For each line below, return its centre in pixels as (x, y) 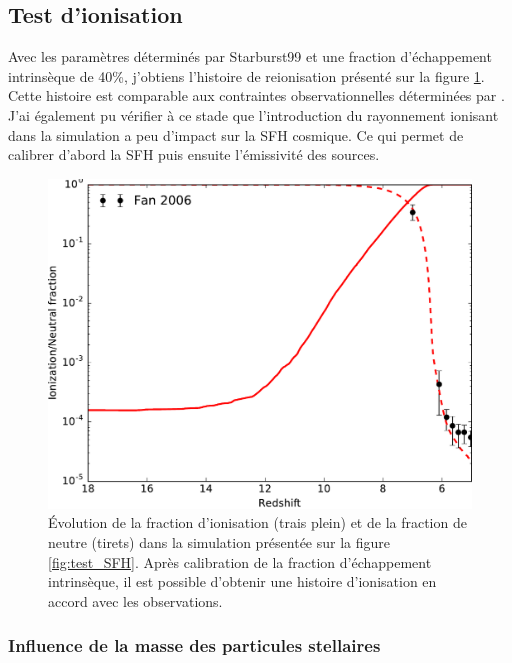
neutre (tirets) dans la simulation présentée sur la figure (219, 541)
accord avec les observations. (135, 600)
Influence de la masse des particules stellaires (194, 645)
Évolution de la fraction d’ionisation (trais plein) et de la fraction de (257, 522)
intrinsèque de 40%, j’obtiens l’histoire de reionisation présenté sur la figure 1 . (246, 75)
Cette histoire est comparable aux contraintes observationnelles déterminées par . (256, 95)
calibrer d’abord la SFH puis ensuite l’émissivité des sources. (194, 154)
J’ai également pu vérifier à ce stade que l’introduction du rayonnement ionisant (253, 114)
